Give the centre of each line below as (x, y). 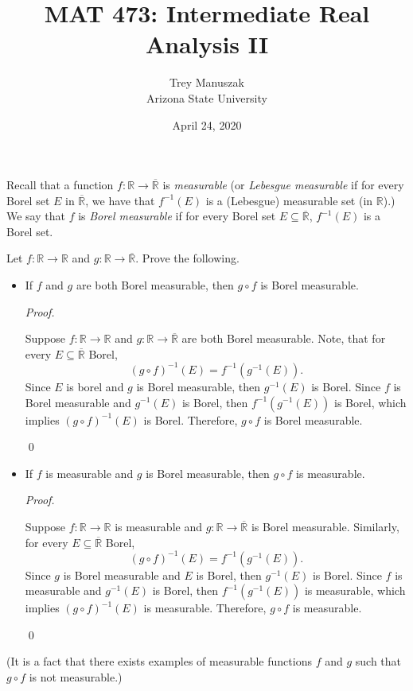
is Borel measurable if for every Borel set (177, 216)
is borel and (95, 386)
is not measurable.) (76, 676)
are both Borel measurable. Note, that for (284, 338)
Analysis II (207, 44)
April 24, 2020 (207, 124)
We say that (36, 216)
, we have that (120, 200)
